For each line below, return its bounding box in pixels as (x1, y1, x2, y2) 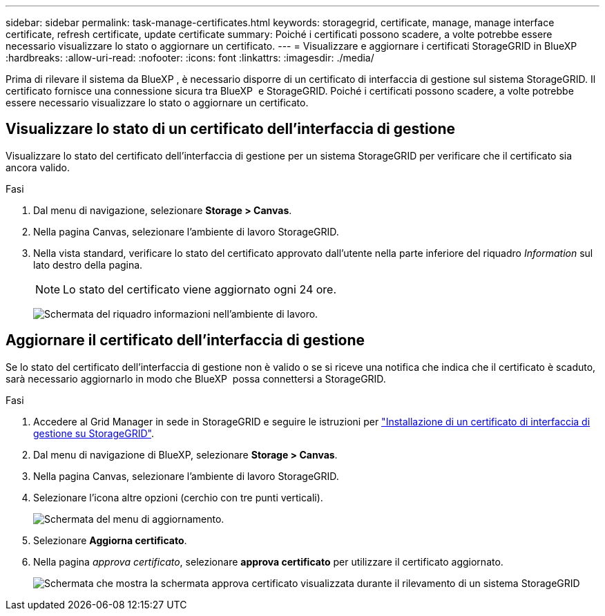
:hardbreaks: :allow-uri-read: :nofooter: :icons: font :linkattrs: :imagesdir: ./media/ (6, 52, 374, 64)
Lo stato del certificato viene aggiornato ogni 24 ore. (63, 282, 337, 296)
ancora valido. (6, 161, 70, 173)
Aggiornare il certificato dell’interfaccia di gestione (6, 331, 365, 349)
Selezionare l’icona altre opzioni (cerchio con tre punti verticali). (33, 491, 323, 503)
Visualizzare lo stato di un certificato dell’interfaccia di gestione (6, 120, 456, 138)
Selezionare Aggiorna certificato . (33, 534, 187, 546)
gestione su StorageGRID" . (33, 427, 154, 439)
